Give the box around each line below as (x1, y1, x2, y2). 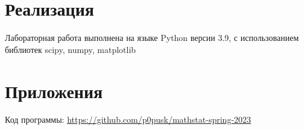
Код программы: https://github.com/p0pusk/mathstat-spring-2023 (5, 113, 252, 126)
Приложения (5, 78, 103, 103)
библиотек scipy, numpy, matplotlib (5, 43, 136, 55)
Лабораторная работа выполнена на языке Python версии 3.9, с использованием (5, 31, 299, 44)
